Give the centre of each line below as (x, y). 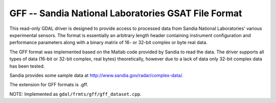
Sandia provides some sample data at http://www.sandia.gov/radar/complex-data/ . (96, 75)
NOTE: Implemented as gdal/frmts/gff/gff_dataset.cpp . (75, 94)
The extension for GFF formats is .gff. (49, 85)
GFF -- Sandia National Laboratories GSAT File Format (126, 13)
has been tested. (27, 66)
